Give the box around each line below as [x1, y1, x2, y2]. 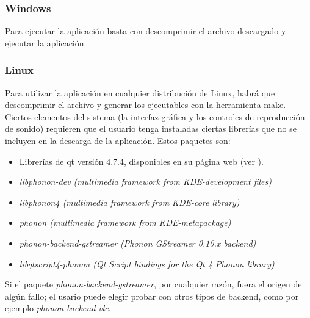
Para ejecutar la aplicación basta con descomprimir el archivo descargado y [5, 24, 286, 37]
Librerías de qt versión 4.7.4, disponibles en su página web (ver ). [19, 154, 264, 167]
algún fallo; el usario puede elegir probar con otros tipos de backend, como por [5, 289, 299, 302]
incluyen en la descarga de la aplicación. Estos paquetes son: [5, 134, 231, 146]
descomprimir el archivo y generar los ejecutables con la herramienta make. [5, 98, 286, 111]
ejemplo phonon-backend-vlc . [5, 302, 111, 314]
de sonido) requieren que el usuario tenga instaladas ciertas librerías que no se [5, 122, 297, 135]
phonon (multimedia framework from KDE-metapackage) [19, 216, 231, 229]
